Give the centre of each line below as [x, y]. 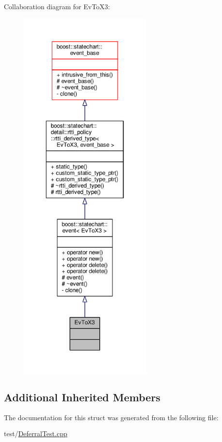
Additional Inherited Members [82, 397]
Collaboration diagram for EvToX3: [57, 6]
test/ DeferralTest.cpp [36, 434]
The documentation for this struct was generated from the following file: [111, 417]
